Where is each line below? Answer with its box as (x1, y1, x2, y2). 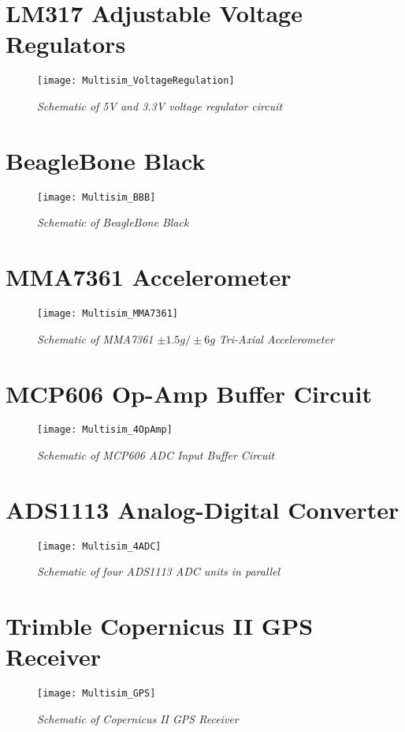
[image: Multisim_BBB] (37, 191, 156, 203)
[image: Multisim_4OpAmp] (37, 424, 173, 436)
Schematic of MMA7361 (37, 330, 154, 347)
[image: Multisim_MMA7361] (37, 308, 178, 320)
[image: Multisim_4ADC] (37, 540, 162, 552)
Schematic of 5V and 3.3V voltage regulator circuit (37, 97, 283, 114)
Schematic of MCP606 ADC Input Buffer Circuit (37, 447, 275, 464)
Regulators (6, 28, 126, 60)
